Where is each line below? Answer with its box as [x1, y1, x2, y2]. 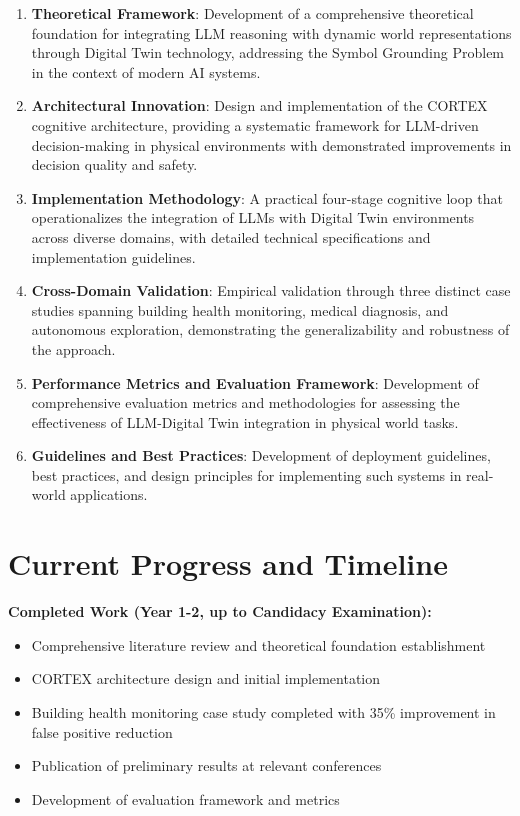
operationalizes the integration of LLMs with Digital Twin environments [31, 207, 475, 228]
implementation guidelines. [31, 246, 196, 267]
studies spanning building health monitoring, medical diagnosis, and [31, 299, 449, 320]
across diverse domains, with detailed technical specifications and [31, 226, 431, 247]
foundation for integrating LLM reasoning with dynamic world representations [31, 22, 512, 43]
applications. [70, 484, 148, 505]
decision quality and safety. [31, 154, 198, 175]
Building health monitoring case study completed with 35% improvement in [31, 701, 496, 722]
